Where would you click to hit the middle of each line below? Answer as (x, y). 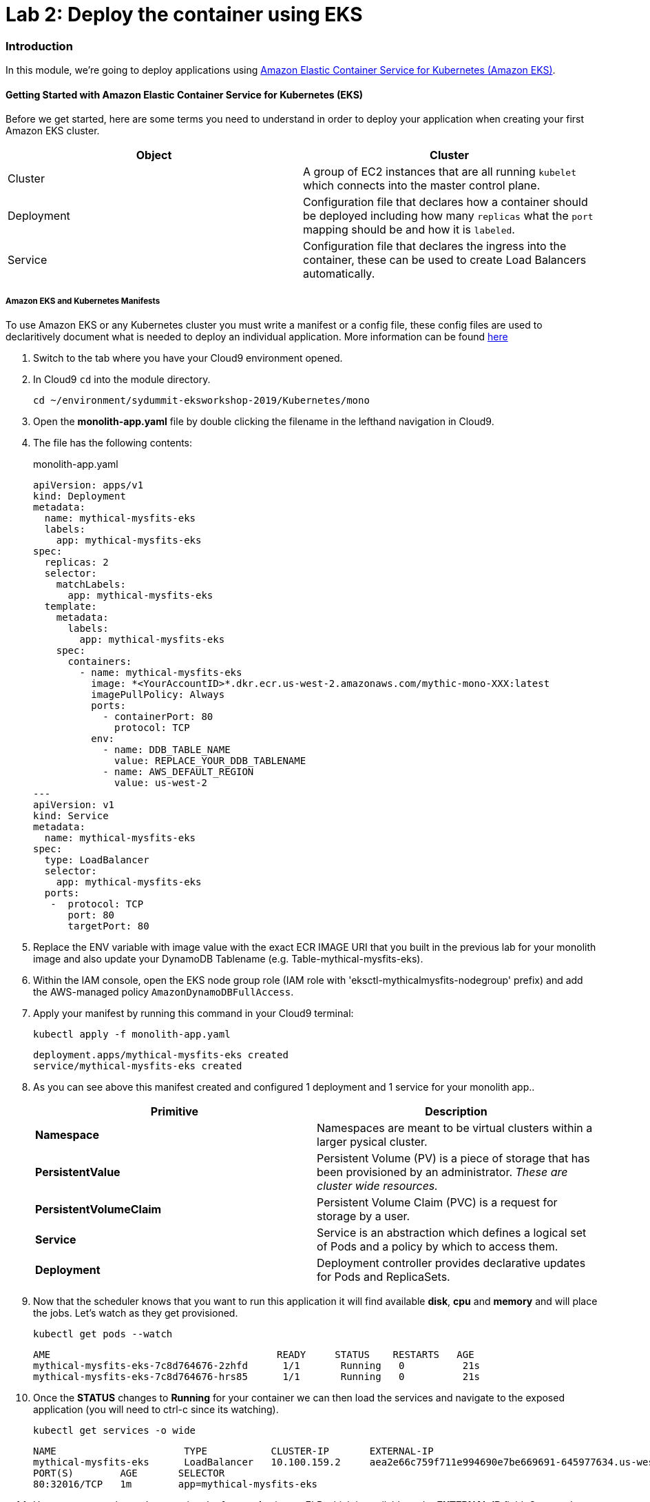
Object (154, 155)
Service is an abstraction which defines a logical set (452, 1233)
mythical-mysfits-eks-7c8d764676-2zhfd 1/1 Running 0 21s (257, 1366)
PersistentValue (78, 1172)
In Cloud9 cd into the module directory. (122, 380)
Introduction (39, 46)
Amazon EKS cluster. (53, 131)
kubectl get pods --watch (103, 1334)
